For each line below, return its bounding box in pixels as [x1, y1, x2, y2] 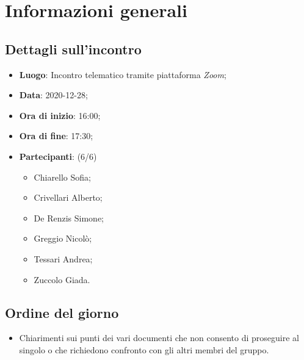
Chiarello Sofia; [34, 170, 91, 183]
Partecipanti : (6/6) [19, 149, 97, 162]
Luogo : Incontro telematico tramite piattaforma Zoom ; [19, 68, 226, 81]
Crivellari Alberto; [34, 191, 103, 204]
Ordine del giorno [5, 303, 119, 322]
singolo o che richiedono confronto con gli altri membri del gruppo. [19, 343, 269, 356]
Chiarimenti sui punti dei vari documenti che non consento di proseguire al [19, 331, 299, 344]
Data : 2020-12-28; [19, 88, 88, 101]
